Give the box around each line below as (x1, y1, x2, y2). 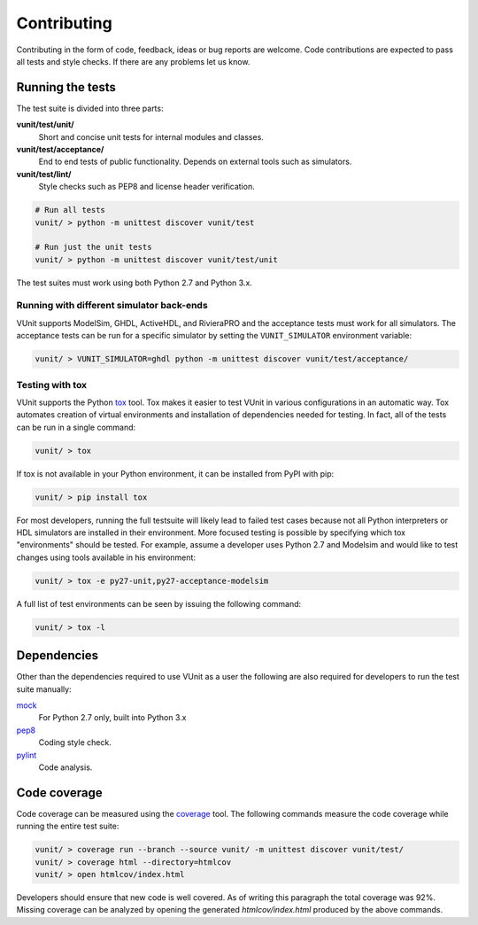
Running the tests (16, 80, 117, 95)
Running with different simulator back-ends (16, 299, 208, 312)
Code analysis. (38, 762, 93, 773)
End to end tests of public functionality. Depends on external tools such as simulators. (38, 156, 352, 167)
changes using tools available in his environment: (16, 552, 197, 563)
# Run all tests (35, 205, 106, 215)
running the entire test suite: (16, 820, 119, 832)
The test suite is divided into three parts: (16, 103, 164, 113)
